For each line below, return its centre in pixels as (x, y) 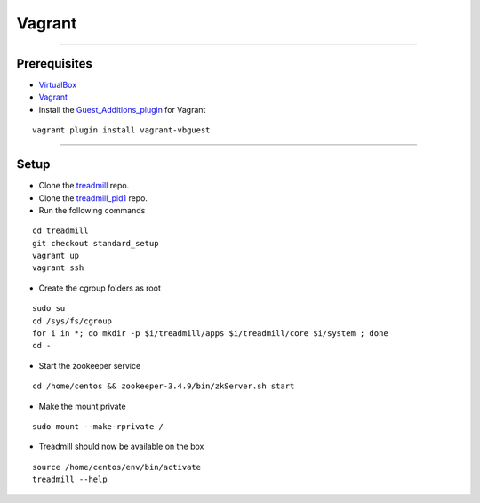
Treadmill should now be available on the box (121, 447)
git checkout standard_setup (96, 243)
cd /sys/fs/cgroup (72, 321)
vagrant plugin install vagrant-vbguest (121, 130)
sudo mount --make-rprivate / (98, 427)
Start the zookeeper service (90, 365)
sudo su (49, 308)
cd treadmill (60, 231)
